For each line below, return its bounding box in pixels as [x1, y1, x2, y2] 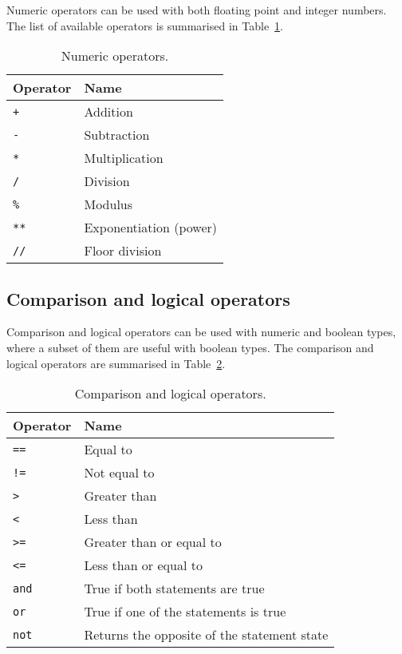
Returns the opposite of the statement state [84, 625, 329, 644]
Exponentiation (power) [84, 218, 217, 237]
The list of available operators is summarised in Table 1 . [6, 17, 284, 34]
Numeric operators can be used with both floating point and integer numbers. [6, 2, 387, 18]
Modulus [84, 195, 133, 214]
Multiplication [84, 149, 164, 168]
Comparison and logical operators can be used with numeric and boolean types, [6, 323, 396, 340]
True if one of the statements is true [84, 602, 286, 621]
